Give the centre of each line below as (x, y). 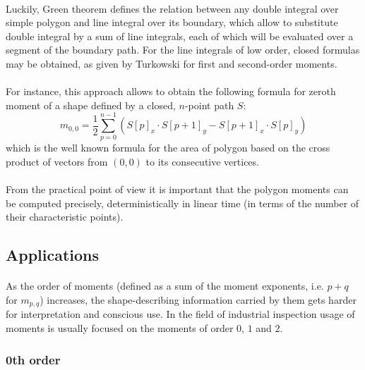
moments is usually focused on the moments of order (120, 328)
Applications (53, 255)
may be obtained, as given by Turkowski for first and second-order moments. (172, 63)
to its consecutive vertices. (202, 162)
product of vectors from (57, 162)
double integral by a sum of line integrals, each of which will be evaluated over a (180, 36)
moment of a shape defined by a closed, (91, 105)
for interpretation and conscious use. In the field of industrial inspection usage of (180, 314)
